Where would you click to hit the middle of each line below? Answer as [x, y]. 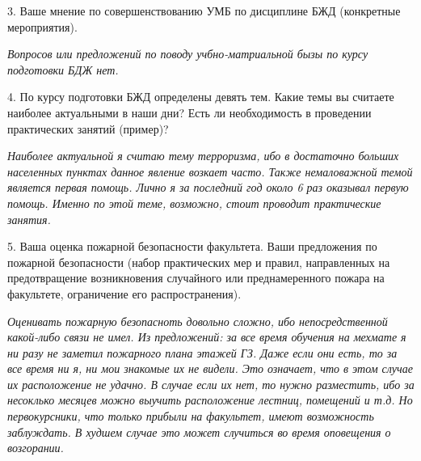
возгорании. [36, 448]
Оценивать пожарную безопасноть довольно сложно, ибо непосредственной [198, 321]
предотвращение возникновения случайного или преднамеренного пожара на [196, 278]
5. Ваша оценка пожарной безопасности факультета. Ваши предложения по [192, 246]
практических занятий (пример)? [88, 128]
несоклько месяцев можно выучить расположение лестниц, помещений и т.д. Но [210, 400]
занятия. [29, 219]
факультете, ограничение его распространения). [124, 293]
